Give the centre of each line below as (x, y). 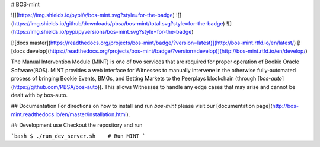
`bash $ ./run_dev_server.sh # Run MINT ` (78, 136)
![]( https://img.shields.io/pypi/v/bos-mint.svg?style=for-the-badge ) (93, 15)
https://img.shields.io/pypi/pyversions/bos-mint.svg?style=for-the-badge (102, 32)
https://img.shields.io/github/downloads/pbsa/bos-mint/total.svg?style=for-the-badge (118, 23)
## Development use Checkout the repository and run (77, 125)
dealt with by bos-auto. (39, 95)
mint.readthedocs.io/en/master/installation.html (69, 114)
